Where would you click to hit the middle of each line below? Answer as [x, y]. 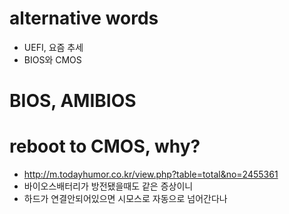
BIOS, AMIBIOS [73, 101]
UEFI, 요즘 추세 [53, 47]
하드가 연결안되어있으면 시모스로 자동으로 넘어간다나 [125, 199]
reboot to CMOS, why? [105, 146]
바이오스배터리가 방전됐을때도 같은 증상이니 [108, 186]
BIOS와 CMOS [52, 59]
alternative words [84, 18]
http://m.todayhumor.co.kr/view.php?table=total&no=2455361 [151, 174]
